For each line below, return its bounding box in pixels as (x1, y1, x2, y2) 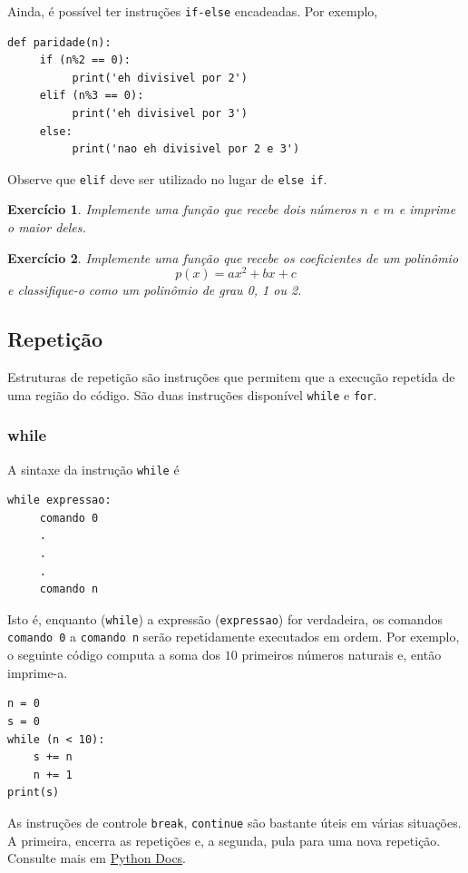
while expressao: (7, 494, 112, 507)
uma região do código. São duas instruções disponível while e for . (7, 385, 377, 404)
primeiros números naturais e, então (241, 645, 442, 664)
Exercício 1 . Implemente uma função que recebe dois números (7, 200, 356, 219)
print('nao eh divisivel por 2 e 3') (72, 142, 300, 156)
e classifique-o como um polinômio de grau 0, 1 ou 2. (7, 280, 302, 299)
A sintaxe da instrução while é (7, 459, 180, 478)
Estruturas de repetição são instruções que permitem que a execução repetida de (7, 368, 455, 387)
